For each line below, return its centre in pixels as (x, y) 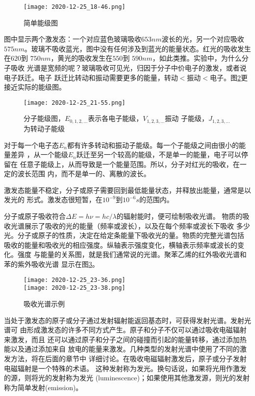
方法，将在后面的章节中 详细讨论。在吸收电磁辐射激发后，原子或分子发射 (128, 358)
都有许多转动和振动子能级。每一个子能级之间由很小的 (153, 145)
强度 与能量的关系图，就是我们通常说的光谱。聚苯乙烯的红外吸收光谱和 (132, 254)
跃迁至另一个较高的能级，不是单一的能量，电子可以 (159, 154)
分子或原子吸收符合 (35, 216)
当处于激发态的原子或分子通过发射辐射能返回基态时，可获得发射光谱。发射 (124, 320)
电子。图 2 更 (229, 77)
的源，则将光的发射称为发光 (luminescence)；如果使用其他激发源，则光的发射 (127, 378)
